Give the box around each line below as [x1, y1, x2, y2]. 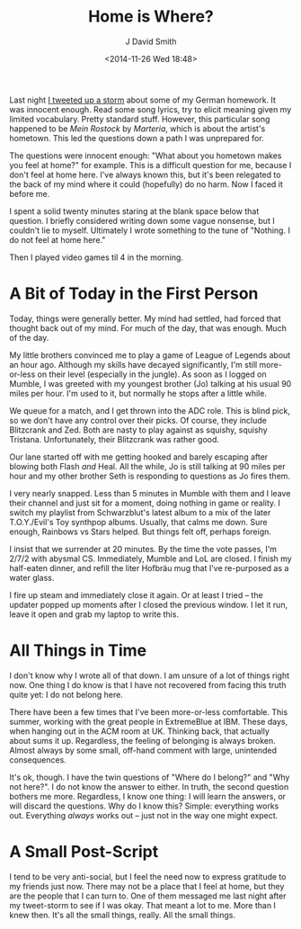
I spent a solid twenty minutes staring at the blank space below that [9, 205, 260, 217]
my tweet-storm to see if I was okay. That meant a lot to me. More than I [9, 899, 277, 910]
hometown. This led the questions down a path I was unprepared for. [9, 132, 264, 143]
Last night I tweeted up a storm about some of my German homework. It [9, 94, 277, 105]
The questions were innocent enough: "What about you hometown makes [9, 150, 282, 161]
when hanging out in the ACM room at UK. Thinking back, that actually [9, 726, 270, 737]
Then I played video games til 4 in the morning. [9, 252, 184, 263]
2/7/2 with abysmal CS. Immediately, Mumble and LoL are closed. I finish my [9, 553, 292, 564]
